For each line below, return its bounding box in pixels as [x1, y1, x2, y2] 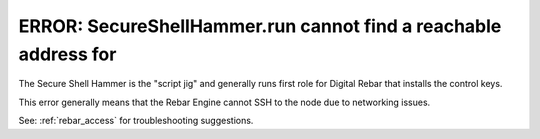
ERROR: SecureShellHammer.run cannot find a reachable [18, 15, 502, 37]
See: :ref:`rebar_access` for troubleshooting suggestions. [18, 115, 254, 127]
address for [18, 43, 117, 65]
